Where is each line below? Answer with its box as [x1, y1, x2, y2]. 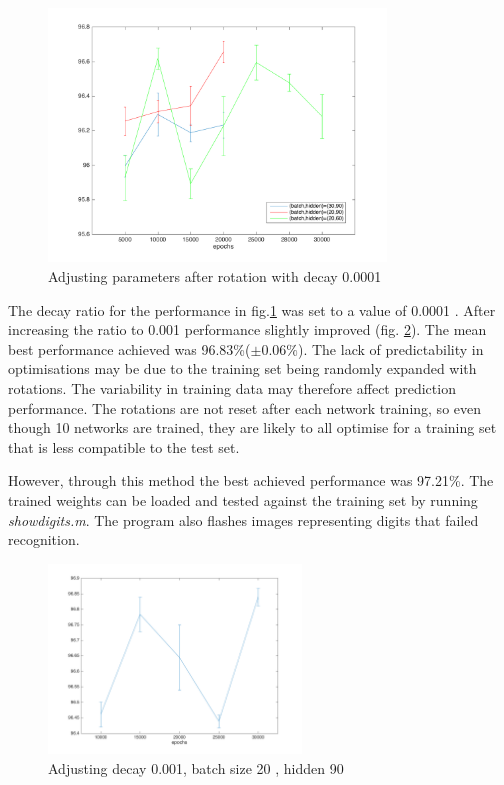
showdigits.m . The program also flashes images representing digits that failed [8, 509, 479, 530]
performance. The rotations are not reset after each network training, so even [8, 397, 482, 418]
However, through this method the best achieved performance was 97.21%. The [8, 470, 494, 491]
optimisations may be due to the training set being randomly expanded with [8, 358, 477, 379]
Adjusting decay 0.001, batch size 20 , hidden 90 [48, 758, 344, 779]
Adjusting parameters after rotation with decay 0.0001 [48, 265, 382, 286]
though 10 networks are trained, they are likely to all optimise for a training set [8, 417, 497, 438]
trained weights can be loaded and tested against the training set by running [8, 489, 478, 510]
